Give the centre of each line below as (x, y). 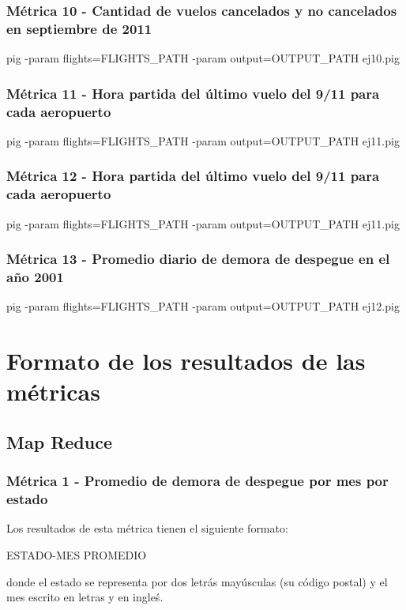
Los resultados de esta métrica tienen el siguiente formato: (147, 528)
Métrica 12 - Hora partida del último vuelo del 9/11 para (193, 176)
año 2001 (35, 277)
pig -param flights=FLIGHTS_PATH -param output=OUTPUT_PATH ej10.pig (203, 58)
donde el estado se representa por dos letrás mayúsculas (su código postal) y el (197, 581)
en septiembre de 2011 (79, 28)
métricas (53, 392)
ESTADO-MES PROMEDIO (77, 555)
